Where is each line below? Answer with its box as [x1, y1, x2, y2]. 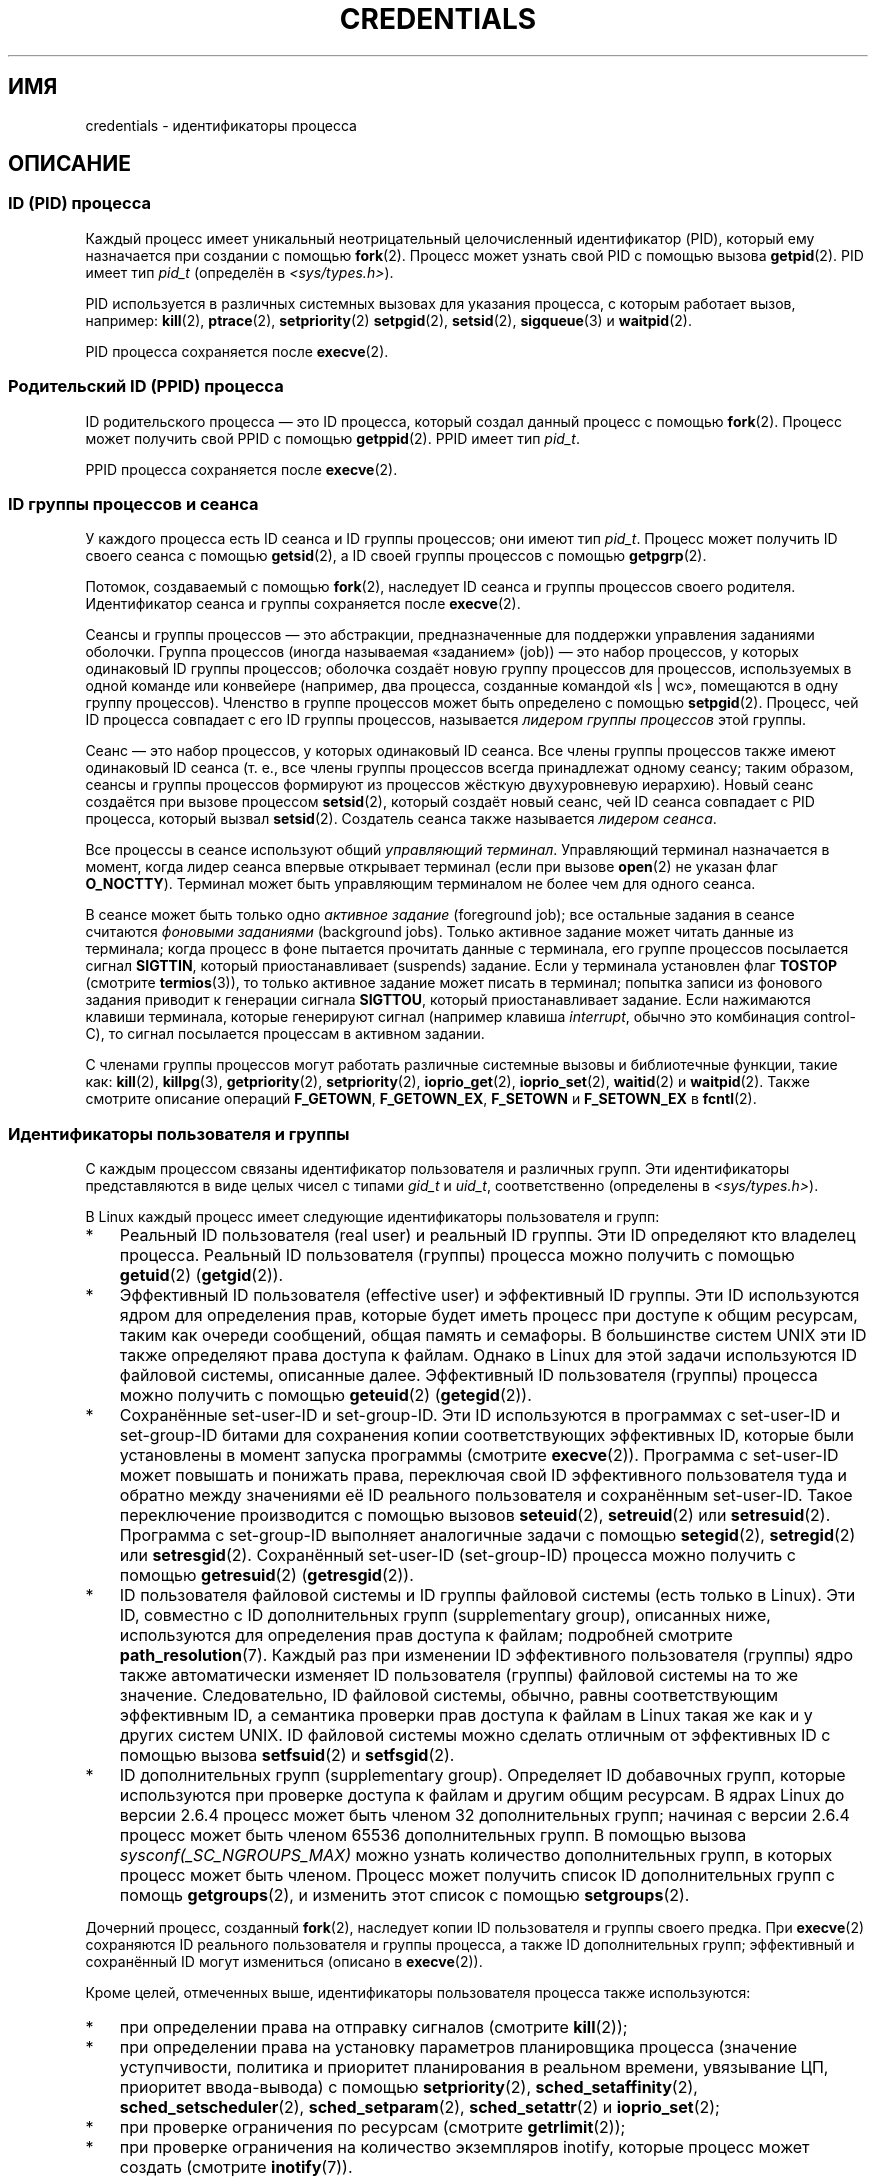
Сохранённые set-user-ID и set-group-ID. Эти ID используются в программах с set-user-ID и [119, 1405, 841, 1426]
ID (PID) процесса [8, 193, 151, 214]
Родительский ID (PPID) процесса [8, 376, 284, 397]
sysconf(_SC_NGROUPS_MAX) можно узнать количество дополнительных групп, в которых [119, 1845, 833, 1866]
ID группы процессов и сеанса [8, 493, 259, 514]
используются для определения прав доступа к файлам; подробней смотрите [119, 1625, 733, 1646]
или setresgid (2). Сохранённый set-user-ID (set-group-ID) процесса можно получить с [119, 1545, 796, 1566]
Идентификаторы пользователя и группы [8, 1123, 350, 1144]
